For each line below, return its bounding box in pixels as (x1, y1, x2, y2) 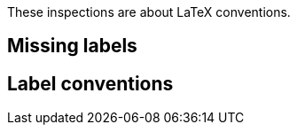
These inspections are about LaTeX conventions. (7, 4, 291, 19)
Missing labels (7, 35, 137, 58)
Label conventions (7, 72, 174, 95)
